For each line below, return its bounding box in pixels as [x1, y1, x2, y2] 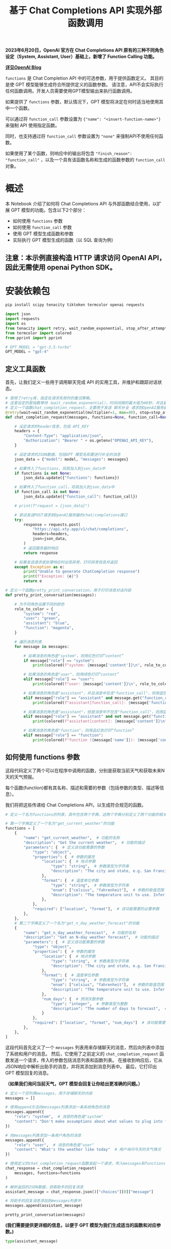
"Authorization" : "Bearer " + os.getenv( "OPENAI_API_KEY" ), [23, 438, 154, 444]
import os [5, 321, 26, 326]
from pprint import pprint [5, 335, 63, 341]
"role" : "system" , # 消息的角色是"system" [14, 1114, 103, 1120]
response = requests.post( [23, 522, 81, 527]
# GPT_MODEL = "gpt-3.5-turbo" [5, 345, 72, 350]
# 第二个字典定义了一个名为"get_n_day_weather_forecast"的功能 [14, 921, 140, 926]
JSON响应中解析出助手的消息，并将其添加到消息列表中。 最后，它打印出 [5, 1063, 157, 1070]
